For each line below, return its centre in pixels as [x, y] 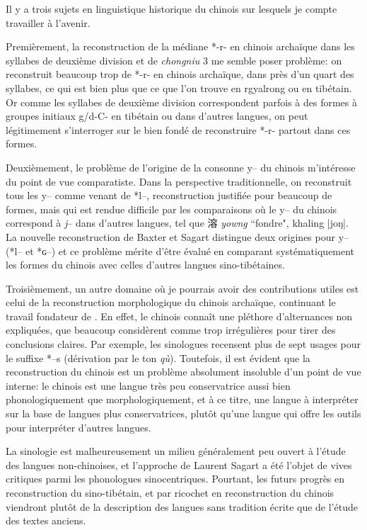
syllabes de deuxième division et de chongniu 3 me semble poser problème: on [174, 60]
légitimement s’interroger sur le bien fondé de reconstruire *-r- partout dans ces [178, 129]
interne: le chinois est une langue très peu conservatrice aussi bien [148, 385]
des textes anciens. [46, 520]
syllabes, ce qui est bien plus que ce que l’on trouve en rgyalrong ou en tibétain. [179, 88]
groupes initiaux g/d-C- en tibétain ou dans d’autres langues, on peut [157, 116]
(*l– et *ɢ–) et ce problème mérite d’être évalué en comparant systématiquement [180, 250]
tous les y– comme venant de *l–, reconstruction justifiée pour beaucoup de [169, 195]
